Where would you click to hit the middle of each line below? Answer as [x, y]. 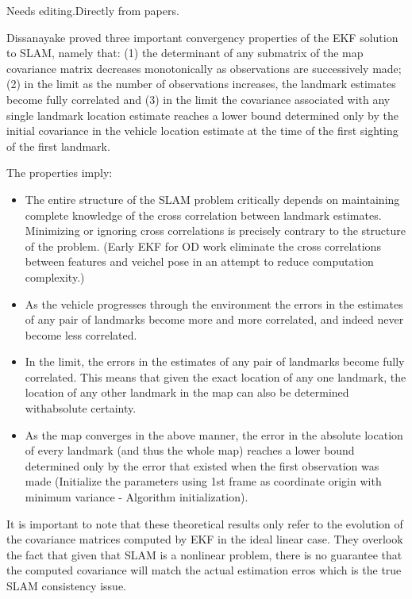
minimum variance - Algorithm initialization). [137, 497]
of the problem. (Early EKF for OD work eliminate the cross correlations [203, 246]
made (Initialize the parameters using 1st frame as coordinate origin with [203, 481]
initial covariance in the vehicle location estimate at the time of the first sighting [202, 131]
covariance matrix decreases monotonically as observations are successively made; [204, 68]
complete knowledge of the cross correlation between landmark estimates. [203, 215]
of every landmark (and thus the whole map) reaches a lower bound [190, 450]
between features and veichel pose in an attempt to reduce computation [199, 261]
